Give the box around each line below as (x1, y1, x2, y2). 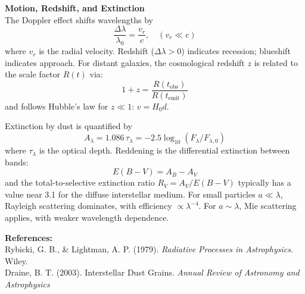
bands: (5, 155, 29, 168)
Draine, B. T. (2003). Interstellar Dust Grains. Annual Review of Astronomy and (5, 266, 300, 279)
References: (5, 231, 53, 243)
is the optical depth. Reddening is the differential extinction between (39, 144, 290, 157)
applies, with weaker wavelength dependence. (5, 211, 169, 224)
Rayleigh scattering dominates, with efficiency (5, 199, 172, 212)
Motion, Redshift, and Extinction (5, 2, 145, 14)
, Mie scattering (239, 199, 297, 212)
